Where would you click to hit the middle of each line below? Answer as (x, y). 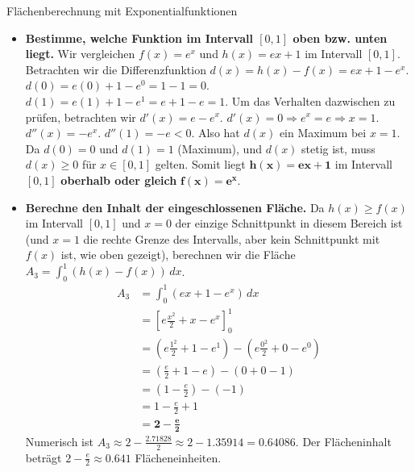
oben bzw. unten (340, 38)
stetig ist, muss (338, 148)
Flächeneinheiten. (178, 457)
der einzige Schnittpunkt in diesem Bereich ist (289, 223)
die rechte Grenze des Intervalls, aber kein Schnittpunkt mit (232, 238)
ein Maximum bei (323, 133)
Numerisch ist (59, 441)
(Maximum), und (220, 148)
